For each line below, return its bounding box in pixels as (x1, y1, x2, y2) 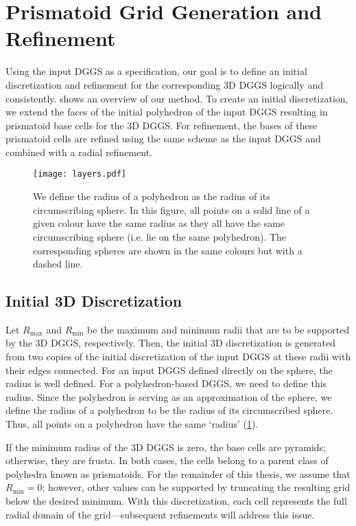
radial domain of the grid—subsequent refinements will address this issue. (5, 507, 315, 521)
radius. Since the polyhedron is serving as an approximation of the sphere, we (5, 389, 332, 404)
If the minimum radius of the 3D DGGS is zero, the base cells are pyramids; (5, 439, 326, 454)
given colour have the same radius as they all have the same (33, 216, 285, 230)
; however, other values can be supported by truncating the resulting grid (42, 480, 351, 494)
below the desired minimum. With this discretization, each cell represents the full (5, 494, 347, 508)
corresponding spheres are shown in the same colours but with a (33, 243, 302, 257)
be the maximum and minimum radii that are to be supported (87, 322, 350, 336)
